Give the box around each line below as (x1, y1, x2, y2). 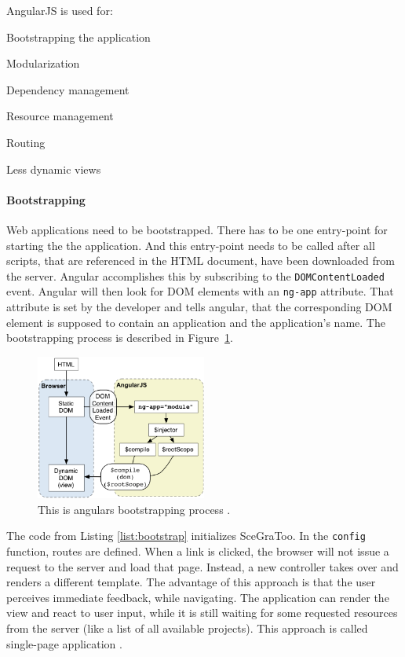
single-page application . (6, 635, 122, 651)
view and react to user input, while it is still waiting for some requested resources (6, 604, 398, 621)
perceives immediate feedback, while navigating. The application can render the (6, 589, 389, 605)
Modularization (6, 55, 80, 72)
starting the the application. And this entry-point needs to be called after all (6, 237, 375, 253)
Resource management (6, 108, 114, 124)
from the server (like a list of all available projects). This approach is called (6, 619, 368, 636)
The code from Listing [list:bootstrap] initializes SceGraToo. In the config (6, 527, 366, 544)
